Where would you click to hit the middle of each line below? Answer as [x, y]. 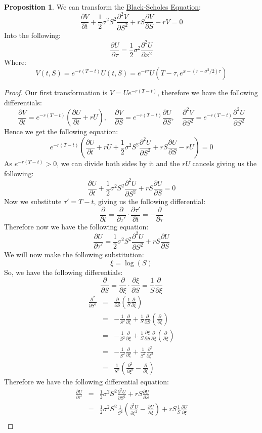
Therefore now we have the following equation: [76, 226]
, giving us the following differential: [150, 201]
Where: [15, 62]
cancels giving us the [225, 163]
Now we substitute [33, 201]
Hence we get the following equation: [61, 131]
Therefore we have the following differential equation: [87, 381]
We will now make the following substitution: [74, 254]
